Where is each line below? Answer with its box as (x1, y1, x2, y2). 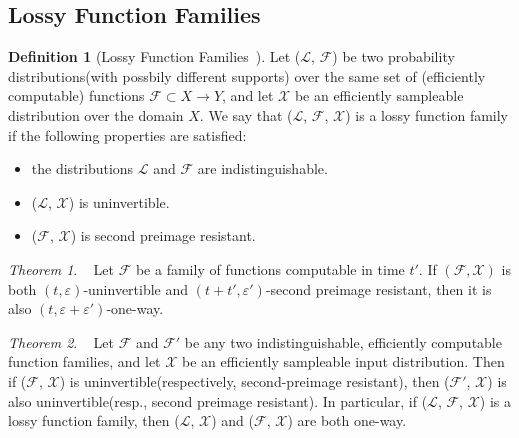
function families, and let (8, 351, 161, 372)
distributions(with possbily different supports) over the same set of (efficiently (8, 65, 486, 86)
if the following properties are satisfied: (8, 124, 247, 145)
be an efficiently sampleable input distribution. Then (182, 351, 505, 372)
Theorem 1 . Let (8, 258, 114, 279)
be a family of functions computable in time (135, 258, 405, 279)
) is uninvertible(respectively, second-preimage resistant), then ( (59, 370, 450, 391)
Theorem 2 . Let (8, 331, 114, 352)
